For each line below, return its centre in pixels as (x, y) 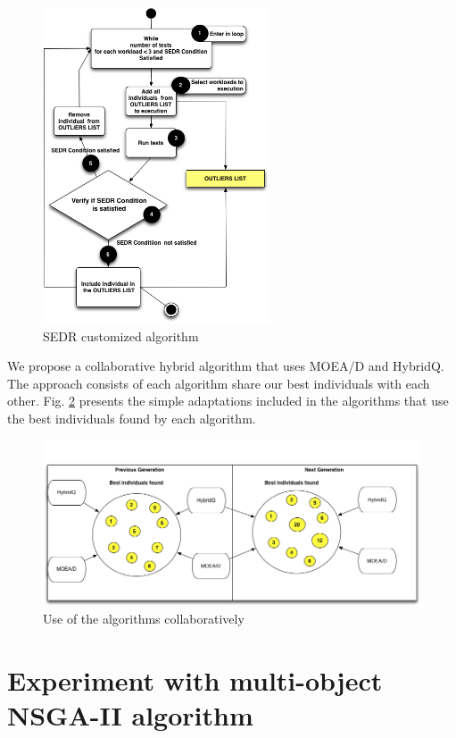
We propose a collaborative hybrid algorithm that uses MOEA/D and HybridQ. (226, 366)
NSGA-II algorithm (130, 715)
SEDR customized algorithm (121, 335)
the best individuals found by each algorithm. (132, 419)
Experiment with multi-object (195, 680)
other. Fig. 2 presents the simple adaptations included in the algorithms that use (228, 401)
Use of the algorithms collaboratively (144, 619)
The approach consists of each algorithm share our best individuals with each (219, 383)
